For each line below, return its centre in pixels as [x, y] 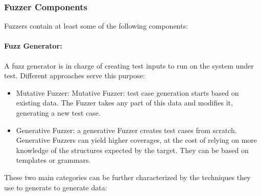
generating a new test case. [58, 112]
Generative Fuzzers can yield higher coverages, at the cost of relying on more [137, 140]
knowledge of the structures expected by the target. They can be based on [132, 150]
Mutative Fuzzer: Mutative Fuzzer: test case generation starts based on [127, 92]
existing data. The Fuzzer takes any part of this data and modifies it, [124, 103]
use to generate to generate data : [56, 187]
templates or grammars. [53, 160]
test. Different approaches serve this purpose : [75, 75]
